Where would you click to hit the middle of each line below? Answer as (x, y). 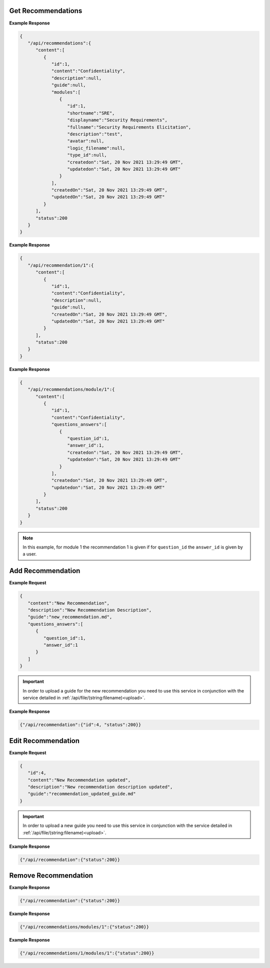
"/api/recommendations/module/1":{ (71, 389)
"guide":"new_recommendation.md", (70, 617)
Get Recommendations (46, 11)
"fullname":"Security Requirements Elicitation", (129, 127)
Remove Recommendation (51, 876)
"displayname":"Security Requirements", (117, 120)
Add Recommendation (45, 571)
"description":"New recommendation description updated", (100, 787)
